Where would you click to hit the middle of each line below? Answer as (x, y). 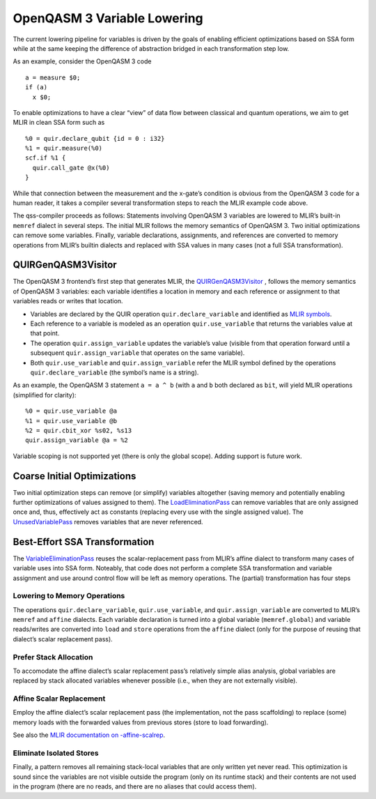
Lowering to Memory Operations (69, 596)
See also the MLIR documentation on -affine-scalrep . (89, 735)
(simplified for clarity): (45, 395)
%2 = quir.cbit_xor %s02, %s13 (79, 430)
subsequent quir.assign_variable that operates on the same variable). (138, 353)
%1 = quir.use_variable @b (71, 421)
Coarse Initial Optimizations (75, 476)
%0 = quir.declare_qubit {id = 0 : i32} (95, 138)
